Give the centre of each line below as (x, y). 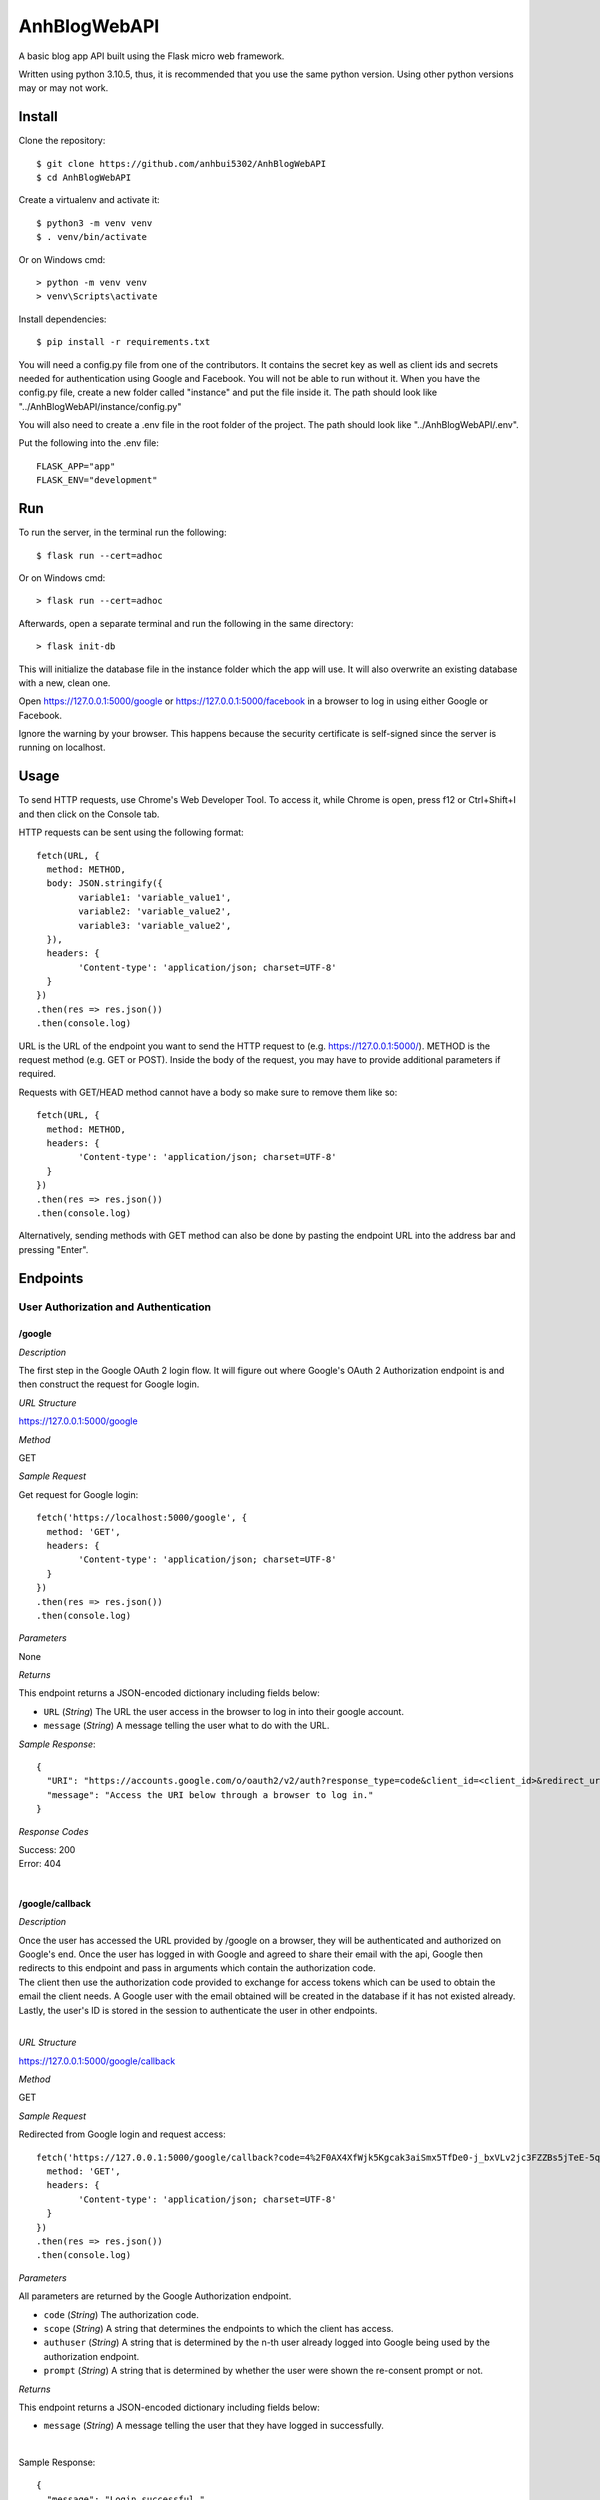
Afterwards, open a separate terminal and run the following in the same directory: (186, 623)
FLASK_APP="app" (76, 466)
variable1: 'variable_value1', (155, 897)
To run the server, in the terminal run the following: (122, 532)
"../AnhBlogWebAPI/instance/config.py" (100, 406)
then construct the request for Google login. (109, 1384)
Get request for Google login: (78, 1494)
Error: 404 (40, 1864)
